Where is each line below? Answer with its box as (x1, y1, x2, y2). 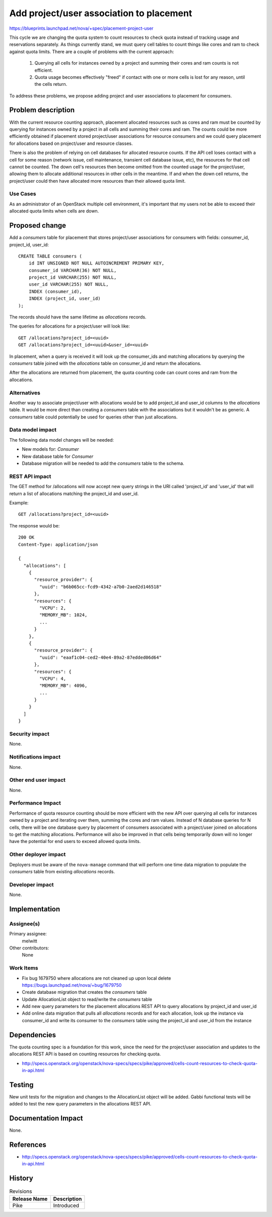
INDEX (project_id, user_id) (28, 296, 101, 301)
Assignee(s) (9, 920, 40, 927)
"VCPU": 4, (39, 675, 66, 681)
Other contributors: (9, 945, 49, 951)
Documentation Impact (9, 1114, 83, 1123)
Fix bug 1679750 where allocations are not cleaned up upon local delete (22, 975, 171, 981)
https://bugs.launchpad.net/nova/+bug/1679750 (22, 982, 122, 988)
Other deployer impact (9, 851, 66, 858)
